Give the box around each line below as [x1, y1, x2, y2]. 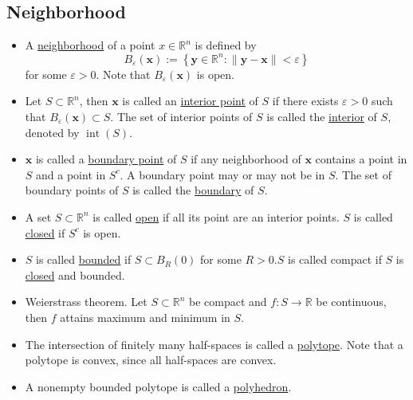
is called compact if [288, 251, 382, 268]
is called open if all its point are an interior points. [92, 208, 340, 225]
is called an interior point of [122, 92, 258, 109]
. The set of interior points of [110, 108, 253, 124]
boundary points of [25, 182, 119, 198]
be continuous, [316, 293, 387, 310]
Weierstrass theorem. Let [25, 293, 147, 310]
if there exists [272, 92, 339, 109]
